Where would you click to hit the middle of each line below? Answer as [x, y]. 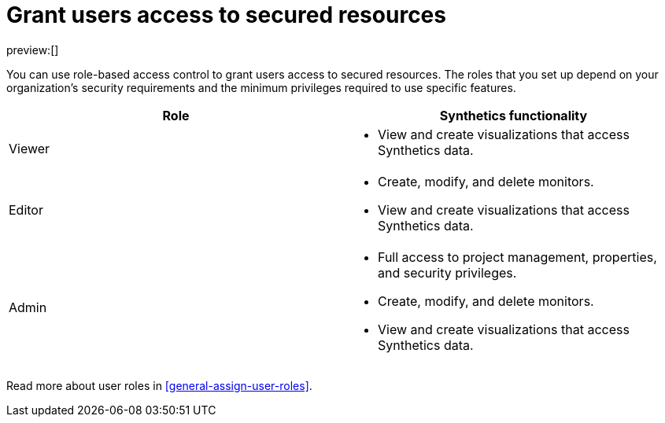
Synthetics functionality [514, 115]
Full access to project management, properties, [517, 257]
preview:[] [33, 50]
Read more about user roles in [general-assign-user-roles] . [159, 385]
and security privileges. [447, 272]
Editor [26, 210]
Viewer [30, 148]
